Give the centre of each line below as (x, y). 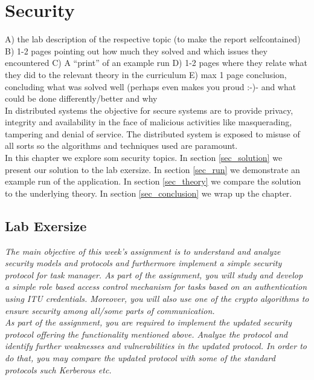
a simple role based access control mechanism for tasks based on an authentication (156, 287)
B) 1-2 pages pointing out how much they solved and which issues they (136, 51)
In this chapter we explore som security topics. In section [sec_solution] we (144, 158)
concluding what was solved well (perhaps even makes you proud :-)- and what (151, 86)
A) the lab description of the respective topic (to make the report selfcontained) (153, 39)
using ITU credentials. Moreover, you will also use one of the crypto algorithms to (157, 299)
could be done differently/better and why (81, 98)
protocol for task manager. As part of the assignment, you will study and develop (154, 274)
